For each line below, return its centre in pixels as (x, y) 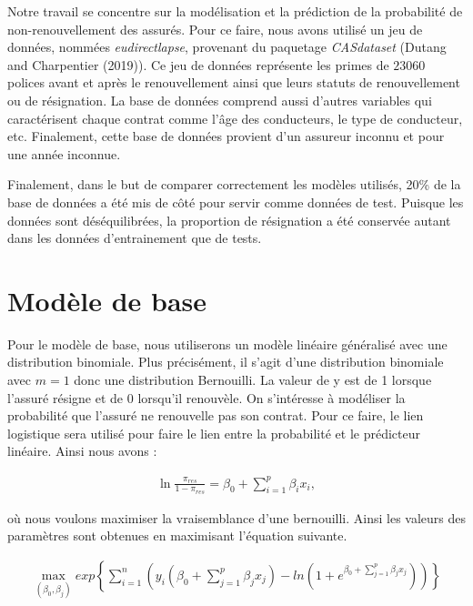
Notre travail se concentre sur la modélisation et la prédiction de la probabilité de (235, 11)
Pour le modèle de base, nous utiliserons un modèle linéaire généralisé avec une (227, 343)
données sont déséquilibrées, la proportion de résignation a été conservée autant (229, 220)
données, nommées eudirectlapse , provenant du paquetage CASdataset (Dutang (227, 47)
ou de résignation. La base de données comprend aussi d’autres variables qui (220, 100)
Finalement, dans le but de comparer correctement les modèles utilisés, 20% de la (234, 184)
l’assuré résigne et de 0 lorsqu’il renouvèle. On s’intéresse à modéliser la (206, 397)
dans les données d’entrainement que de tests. (135, 238)
